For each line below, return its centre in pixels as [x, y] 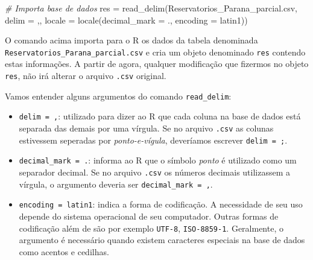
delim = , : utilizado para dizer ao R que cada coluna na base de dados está [160, 116]
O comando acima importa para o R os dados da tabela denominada [131, 40]
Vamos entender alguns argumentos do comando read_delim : [118, 96]
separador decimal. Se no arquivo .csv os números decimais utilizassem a [155, 172]
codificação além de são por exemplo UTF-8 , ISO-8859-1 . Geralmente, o [151, 228]
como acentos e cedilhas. [64, 251]
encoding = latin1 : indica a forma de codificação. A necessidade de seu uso [161, 204]
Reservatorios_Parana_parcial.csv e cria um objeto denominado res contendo [155, 52]
